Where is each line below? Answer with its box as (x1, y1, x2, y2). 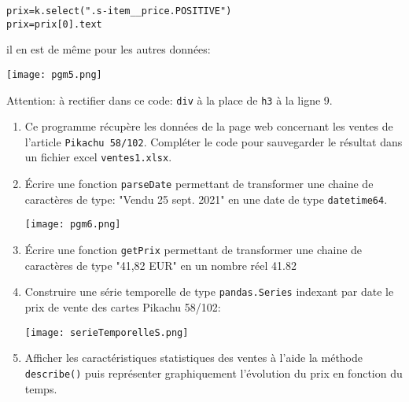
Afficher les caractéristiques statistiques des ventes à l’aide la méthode (24, 349, 363, 366)
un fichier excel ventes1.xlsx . (24, 149, 172, 165)
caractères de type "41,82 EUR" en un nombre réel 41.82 (24, 256, 297, 273)
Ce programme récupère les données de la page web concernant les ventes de (24, 118, 393, 135)
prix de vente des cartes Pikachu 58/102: (24, 299, 221, 315)
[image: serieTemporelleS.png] (24, 326, 189, 338)
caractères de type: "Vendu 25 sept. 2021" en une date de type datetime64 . (24, 190, 388, 207)
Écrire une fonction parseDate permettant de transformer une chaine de (24, 175, 374, 192)
